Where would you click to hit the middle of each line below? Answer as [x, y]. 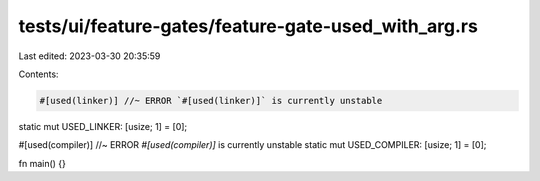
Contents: [38, 74]
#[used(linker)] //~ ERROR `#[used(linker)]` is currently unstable [211, 100]
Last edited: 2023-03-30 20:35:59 [89, 56]
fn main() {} [42, 163]
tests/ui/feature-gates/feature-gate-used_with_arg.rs [248, 26]
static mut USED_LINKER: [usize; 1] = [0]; [103, 126]
